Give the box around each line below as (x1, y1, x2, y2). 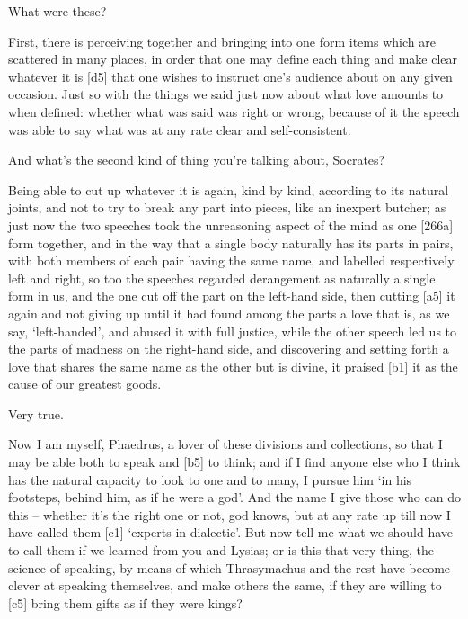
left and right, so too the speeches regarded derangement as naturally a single (8, 268, 436, 287)
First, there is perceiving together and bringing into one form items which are (8, 31, 436, 50)
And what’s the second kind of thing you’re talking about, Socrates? (8, 150, 385, 169)
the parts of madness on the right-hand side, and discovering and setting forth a (8, 339, 449, 358)
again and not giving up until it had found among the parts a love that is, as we (8, 303, 450, 322)
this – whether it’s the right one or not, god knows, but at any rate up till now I (8, 505, 451, 524)
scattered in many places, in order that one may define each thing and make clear (8, 49, 457, 68)
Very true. (8, 404, 64, 423)
